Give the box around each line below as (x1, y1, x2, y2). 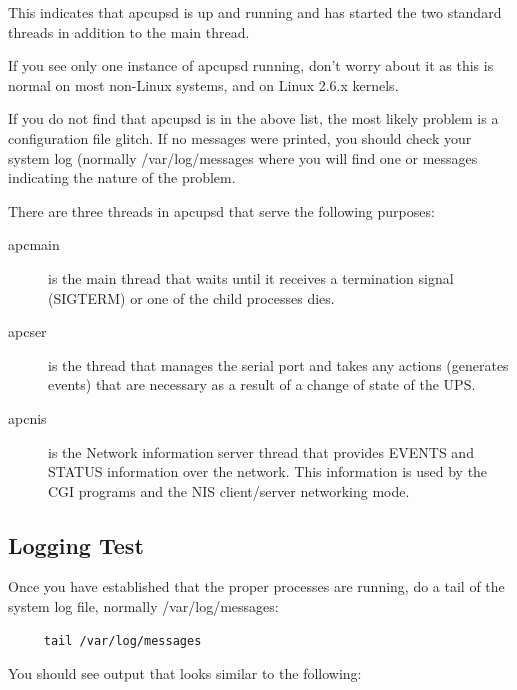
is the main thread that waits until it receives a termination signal (48, 267, 454, 288)
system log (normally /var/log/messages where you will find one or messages (8, 147, 478, 168)
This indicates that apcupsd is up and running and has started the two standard (8, 2, 502, 22)
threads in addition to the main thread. (8, 21, 250, 42)
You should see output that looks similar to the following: (8, 663, 362, 684)
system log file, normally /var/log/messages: (8, 596, 279, 617)
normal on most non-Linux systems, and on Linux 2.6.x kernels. (8, 74, 399, 95)
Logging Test (8, 529, 144, 560)
